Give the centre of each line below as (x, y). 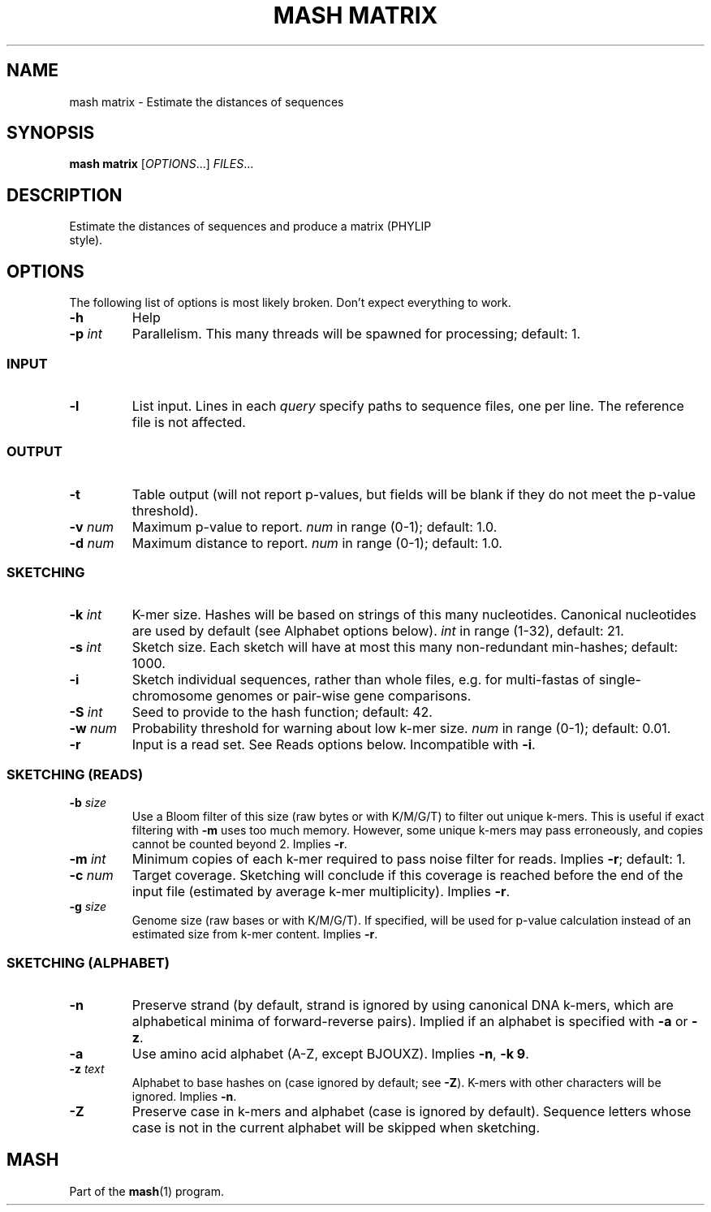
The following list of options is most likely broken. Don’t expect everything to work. (290, 303)
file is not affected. (189, 422)
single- (620, 680)
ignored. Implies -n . (184, 1096)
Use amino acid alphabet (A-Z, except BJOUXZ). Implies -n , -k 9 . (330, 1053)
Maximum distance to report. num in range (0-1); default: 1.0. (317, 543)
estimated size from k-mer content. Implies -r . (255, 934)
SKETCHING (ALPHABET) (88, 962)
